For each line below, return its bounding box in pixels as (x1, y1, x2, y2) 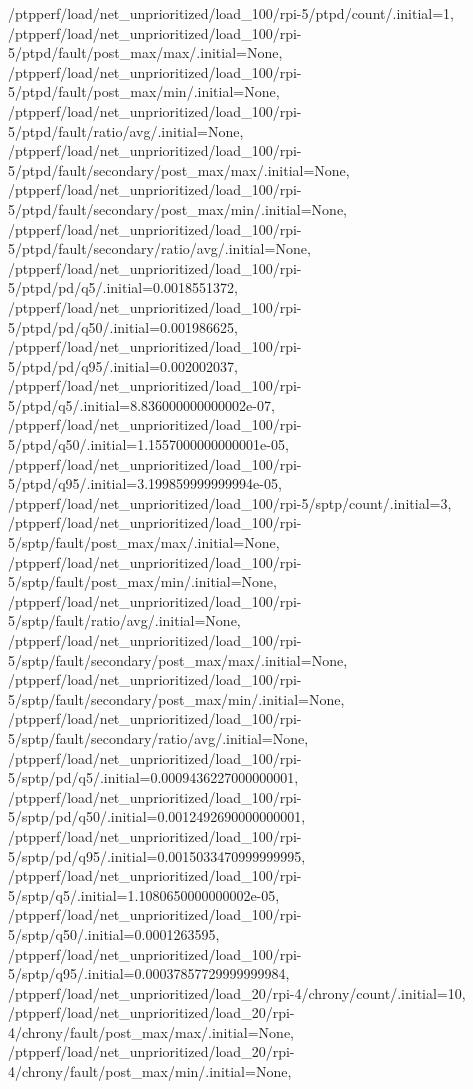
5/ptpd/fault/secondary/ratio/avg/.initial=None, (8, 238, 311, 259)
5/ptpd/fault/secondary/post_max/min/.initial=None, (8, 198, 347, 219)
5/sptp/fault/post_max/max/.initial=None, (8, 532, 280, 553)
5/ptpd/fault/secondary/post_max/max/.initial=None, (8, 159, 350, 180)
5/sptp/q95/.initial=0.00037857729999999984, (8, 963, 290, 984)
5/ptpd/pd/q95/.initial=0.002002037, (8, 355, 238, 376)
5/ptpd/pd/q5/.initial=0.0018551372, (8, 277, 238, 298)
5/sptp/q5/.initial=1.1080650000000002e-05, (8, 884, 280, 905)
